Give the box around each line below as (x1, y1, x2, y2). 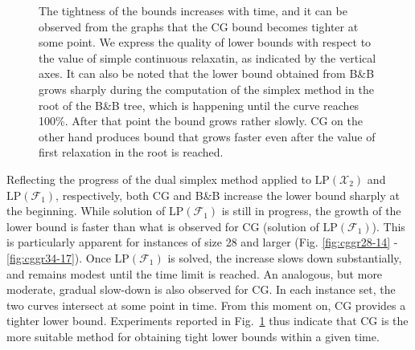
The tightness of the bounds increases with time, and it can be (39, 2, 347, 18)
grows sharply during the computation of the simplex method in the (39, 80, 374, 97)
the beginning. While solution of (6, 202, 166, 219)
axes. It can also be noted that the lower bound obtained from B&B (39, 65, 375, 82)
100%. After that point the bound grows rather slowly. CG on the (39, 112, 363, 129)
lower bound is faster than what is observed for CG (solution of (6, 218, 319, 234)
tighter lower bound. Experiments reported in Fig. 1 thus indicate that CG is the (6, 312, 409, 329)
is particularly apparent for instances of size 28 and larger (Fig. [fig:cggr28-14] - (6, 234, 398, 250)
